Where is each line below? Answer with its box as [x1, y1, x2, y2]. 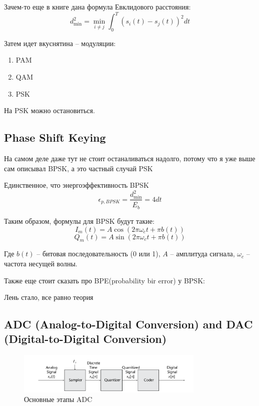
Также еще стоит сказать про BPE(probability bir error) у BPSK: [4, 275, 205, 285]
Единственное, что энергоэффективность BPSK [4, 180, 149, 190]
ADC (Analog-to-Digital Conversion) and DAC [4, 316, 253, 332]
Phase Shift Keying [4, 130, 106, 145]
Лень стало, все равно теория [4, 292, 93, 302]
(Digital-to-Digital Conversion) [4, 331, 167, 346]
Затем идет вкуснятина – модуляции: [4, 38, 116, 48]
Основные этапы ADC [24, 394, 92, 404]
